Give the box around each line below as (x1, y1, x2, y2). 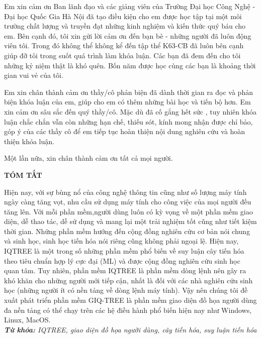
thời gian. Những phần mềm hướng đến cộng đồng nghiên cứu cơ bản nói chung (4, 226, 250, 236)
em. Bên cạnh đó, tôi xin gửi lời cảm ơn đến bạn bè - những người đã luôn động (4, 30, 251, 41)
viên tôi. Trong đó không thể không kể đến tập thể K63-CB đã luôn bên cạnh (4, 40, 244, 51)
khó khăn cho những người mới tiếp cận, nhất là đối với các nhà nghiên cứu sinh (4, 275, 253, 285)
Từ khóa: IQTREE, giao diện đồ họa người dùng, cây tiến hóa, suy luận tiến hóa (4, 324, 257, 334)
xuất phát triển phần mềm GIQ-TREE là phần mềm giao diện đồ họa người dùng (4, 295, 257, 305)
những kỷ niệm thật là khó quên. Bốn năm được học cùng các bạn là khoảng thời (4, 60, 256, 70)
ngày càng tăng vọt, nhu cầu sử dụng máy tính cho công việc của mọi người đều (4, 196, 251, 207)
